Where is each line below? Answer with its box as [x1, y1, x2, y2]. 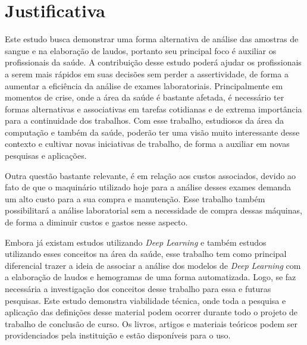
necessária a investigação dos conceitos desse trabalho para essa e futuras [5, 283, 271, 294]
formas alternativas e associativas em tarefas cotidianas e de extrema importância [5, 102, 302, 115]
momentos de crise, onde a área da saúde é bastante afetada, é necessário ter [5, 91, 284, 103]
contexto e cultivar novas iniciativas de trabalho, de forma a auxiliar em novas [5, 137, 290, 150]
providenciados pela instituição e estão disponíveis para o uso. [5, 329, 231, 341]
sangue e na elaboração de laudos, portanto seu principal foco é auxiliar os [5, 44, 277, 57]
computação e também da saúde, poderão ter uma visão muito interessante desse [5, 126, 300, 138]
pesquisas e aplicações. [5, 149, 87, 162]
